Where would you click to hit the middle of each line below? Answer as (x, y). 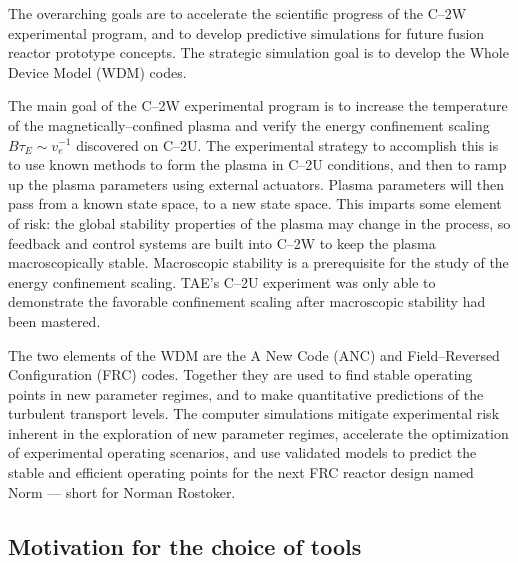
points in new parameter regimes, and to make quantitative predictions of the (246, 393)
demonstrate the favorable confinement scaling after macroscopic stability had (247, 301)
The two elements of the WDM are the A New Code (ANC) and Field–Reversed (254, 354)
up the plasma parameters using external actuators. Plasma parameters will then (256, 183)
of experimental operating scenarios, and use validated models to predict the (242, 452)
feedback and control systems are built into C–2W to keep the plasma (222, 242)
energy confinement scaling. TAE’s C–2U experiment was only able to (222, 281)
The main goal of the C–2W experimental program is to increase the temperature (258, 105)
